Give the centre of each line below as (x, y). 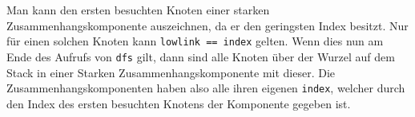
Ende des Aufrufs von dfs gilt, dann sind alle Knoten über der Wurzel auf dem (201, 56)
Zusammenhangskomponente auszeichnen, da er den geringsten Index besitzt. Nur (207, 25)
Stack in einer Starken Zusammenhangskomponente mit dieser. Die (171, 72)
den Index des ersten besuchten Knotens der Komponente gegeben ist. (179, 103)
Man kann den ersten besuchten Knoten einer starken (138, 10)
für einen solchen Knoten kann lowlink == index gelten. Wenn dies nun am (195, 41)
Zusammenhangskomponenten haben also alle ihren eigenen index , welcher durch (206, 88)
